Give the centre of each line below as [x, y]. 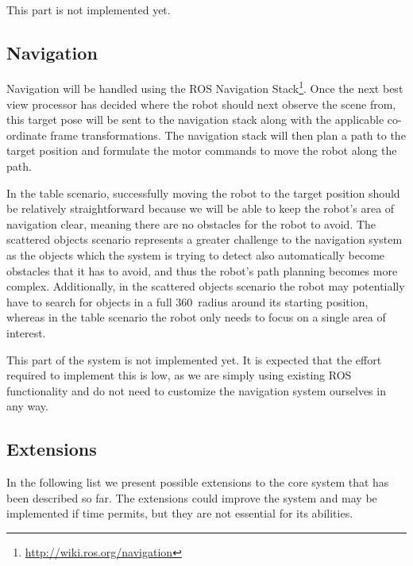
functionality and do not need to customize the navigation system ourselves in [196, 390]
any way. [27, 406]
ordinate [27, 135]
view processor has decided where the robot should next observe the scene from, [201, 104]
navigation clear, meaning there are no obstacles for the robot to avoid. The [191, 223]
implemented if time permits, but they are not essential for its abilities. [180, 513]
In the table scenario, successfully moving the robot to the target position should [203, 193]
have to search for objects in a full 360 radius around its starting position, [187, 301]
